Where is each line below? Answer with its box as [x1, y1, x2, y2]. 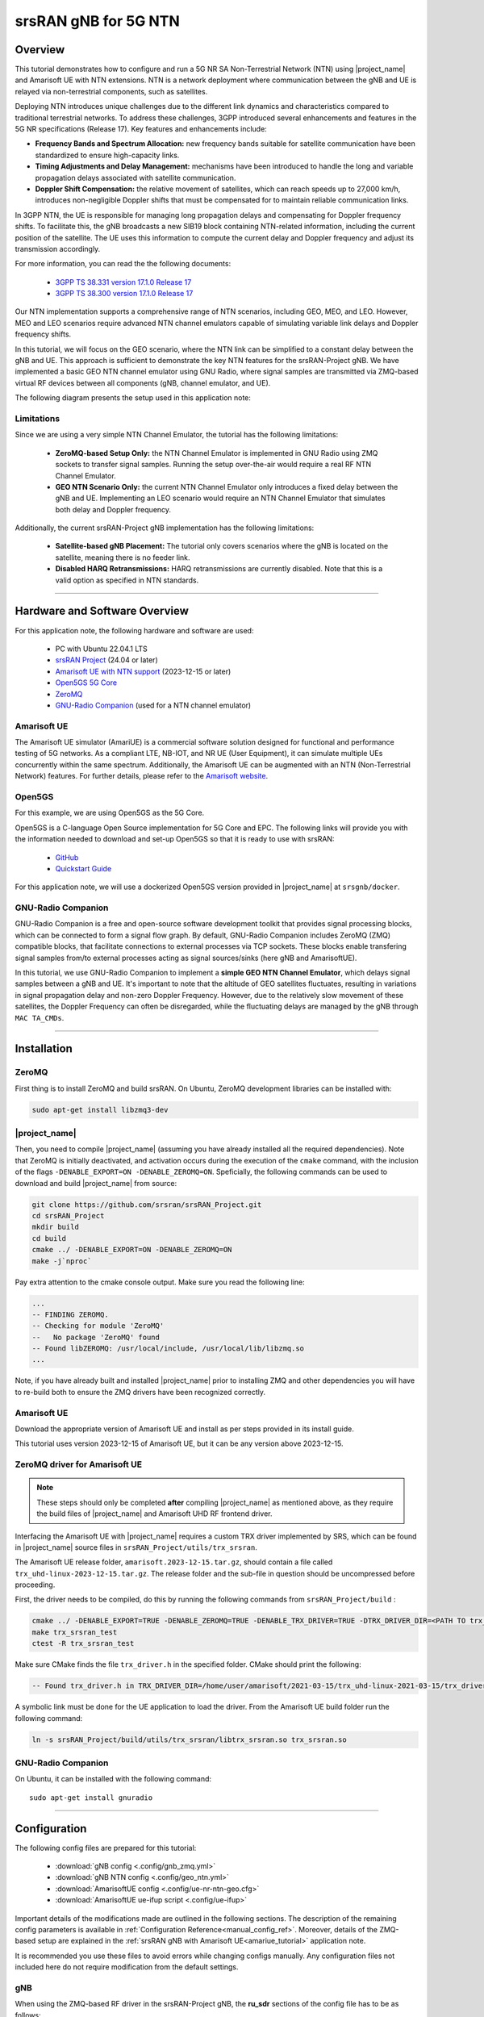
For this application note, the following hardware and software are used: [15, 625, 254, 635]
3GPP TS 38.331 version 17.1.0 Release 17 [55, 277, 192, 286]
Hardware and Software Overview [15, 604, 190, 618]
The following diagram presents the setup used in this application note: [15, 393, 252, 403]
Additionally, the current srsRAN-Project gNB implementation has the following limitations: [15, 523, 315, 532]
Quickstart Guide [55, 863, 112, 873]
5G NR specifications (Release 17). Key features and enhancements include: [15, 124, 268, 134]
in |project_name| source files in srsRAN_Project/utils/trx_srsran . [15, 1542, 257, 1552]
